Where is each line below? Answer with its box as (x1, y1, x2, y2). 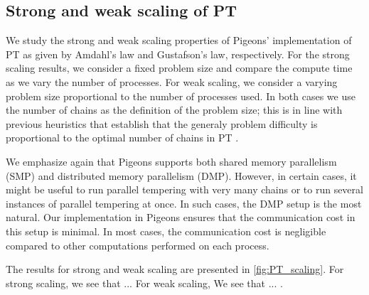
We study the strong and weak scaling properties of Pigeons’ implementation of (6, 33, 352, 48)
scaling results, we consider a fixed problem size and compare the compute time (6, 60, 353, 75)
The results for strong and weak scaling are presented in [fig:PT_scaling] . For (6, 262, 344, 277)
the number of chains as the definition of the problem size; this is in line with (6, 102, 343, 117)
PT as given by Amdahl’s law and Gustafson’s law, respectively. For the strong (6, 46, 350, 61)
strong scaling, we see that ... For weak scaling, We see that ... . (6, 275, 283, 290)
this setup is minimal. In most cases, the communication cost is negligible (6, 223, 326, 238)
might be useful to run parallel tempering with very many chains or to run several (6, 182, 363, 197)
